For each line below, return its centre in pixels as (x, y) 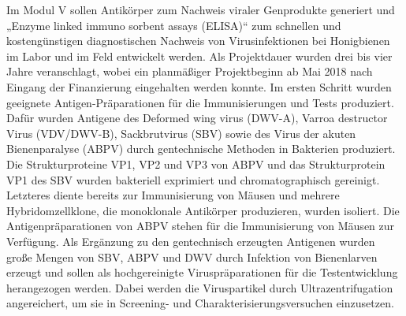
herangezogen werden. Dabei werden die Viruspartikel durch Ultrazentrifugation (200, 287)
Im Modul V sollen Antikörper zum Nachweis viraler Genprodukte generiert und (201, 9)
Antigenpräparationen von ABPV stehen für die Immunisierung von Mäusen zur (201, 226)
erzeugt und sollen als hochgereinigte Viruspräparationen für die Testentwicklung (202, 272)
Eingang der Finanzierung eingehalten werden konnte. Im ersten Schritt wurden (199, 86)
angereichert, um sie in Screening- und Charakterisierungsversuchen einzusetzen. (200, 303)
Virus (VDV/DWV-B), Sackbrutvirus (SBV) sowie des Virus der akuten (181, 133)
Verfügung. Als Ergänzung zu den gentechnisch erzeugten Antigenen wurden (191, 241)
